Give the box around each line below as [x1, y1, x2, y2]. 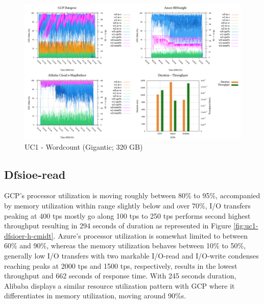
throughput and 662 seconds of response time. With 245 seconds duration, [4, 270, 236, 281]
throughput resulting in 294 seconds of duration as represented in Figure [4, 220, 231, 231]
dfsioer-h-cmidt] [4, 230, 54, 241]
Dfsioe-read [4, 166, 66, 182]
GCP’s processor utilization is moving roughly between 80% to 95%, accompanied [4, 190, 260, 201]
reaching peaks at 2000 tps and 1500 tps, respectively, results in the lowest [4, 260, 237, 271]
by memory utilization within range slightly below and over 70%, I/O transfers [4, 200, 251, 211]
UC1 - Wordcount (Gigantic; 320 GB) [25, 141, 143, 152]
